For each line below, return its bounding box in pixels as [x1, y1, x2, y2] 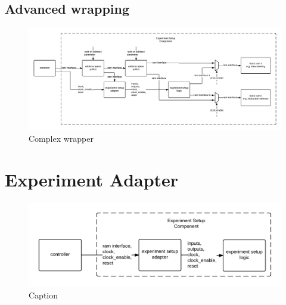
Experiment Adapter [5, 167, 179, 191]
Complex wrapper [29, 132, 94, 144]
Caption [29, 288, 58, 301]
